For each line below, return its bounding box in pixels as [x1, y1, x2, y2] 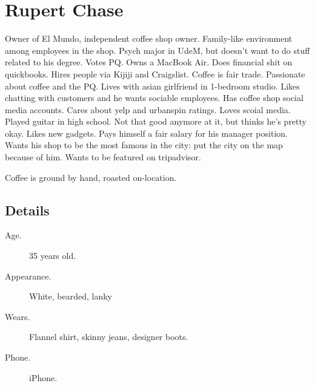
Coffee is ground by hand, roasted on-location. [5, 171, 177, 183]
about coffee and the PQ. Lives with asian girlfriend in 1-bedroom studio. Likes [5, 79, 300, 92]
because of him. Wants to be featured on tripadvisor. [5, 151, 201, 163]
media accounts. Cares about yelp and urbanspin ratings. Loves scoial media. [5, 103, 291, 116]
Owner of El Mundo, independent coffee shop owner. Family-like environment [5, 32, 293, 45]
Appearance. [5, 269, 51, 282]
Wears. [5, 310, 30, 322]
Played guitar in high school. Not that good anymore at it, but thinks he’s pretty [5, 115, 307, 128]
